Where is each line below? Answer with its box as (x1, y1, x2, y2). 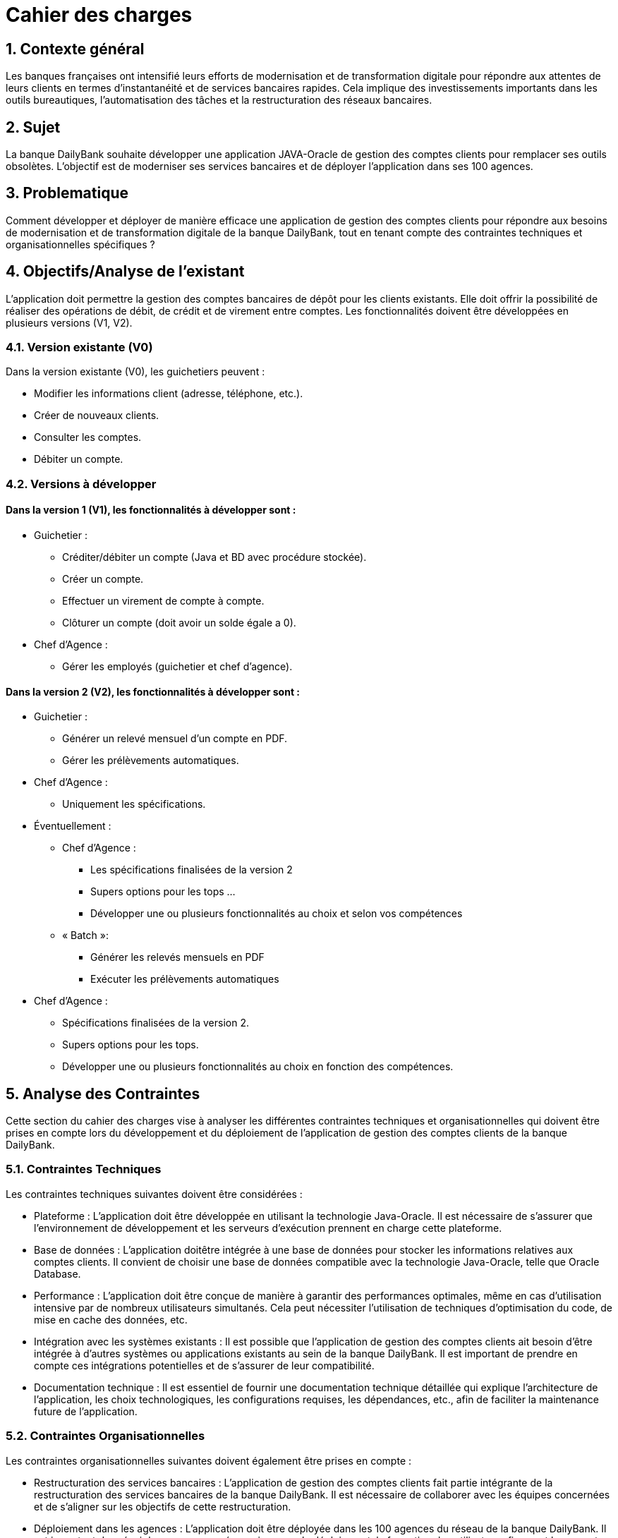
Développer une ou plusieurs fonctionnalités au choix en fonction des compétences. (62, 1060, 454, 1073)
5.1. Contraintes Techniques (6, 1162, 162, 1177)
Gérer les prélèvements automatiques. (62, 754, 239, 767)
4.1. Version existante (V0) (6, 340, 153, 355)
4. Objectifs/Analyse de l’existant (6, 262, 245, 281)
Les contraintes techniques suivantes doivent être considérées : (6, 1187, 303, 1200)
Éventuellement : (34, 820, 111, 832)
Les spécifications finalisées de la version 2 (90, 864, 293, 876)
